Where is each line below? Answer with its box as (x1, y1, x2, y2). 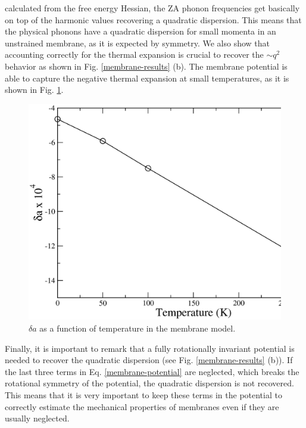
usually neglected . (5, 412, 70, 424)
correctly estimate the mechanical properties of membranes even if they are (5, 400, 279, 413)
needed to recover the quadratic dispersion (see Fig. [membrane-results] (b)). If (5, 354, 293, 366)
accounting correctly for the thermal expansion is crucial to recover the (5, 48, 264, 61)
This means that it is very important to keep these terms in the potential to (5, 389, 282, 401)
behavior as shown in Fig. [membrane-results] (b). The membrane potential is (5, 60, 288, 72)
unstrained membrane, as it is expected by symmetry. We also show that (5, 36, 270, 49)
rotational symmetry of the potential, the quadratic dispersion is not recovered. (5, 377, 294, 389)
